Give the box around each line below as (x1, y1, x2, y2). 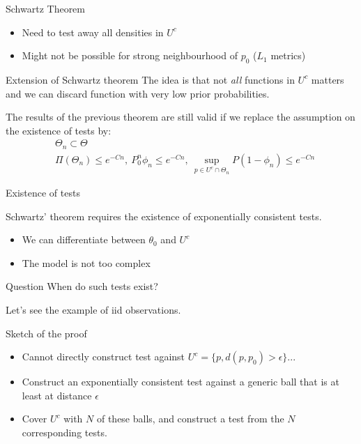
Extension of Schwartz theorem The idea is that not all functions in (6, 72, 295, 86)
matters (311, 72, 344, 86)
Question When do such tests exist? (6, 279, 158, 293)
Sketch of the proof (6, 326, 87, 340)
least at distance (22, 388, 92, 402)
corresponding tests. (22, 425, 107, 439)
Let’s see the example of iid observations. (6, 303, 181, 317)
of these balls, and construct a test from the (96, 411, 284, 426)
